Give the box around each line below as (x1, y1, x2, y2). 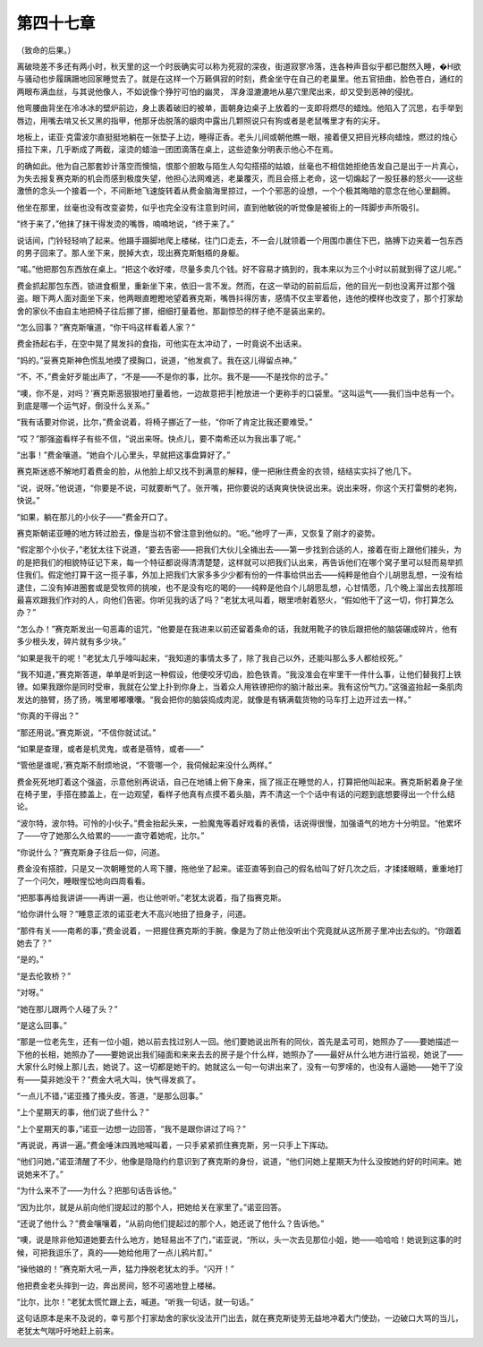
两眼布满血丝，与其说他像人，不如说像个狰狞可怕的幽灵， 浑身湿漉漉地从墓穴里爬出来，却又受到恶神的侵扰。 (16, 86, 419, 97)
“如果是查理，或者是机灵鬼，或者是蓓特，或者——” (16, 743, 205, 754)
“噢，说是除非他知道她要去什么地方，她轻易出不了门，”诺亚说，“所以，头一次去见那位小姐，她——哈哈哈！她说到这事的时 (16, 1234, 462, 1245)
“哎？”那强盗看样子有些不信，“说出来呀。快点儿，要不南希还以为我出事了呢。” (16, 433, 301, 443)
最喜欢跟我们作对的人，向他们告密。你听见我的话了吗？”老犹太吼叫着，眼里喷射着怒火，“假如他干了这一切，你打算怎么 (16, 595, 455, 605)
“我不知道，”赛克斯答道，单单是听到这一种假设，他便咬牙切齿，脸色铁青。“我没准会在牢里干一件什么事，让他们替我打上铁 (16, 668, 462, 680)
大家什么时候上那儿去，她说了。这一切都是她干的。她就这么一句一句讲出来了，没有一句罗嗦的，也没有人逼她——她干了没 (16, 1061, 463, 1072)
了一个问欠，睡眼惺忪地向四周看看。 (16, 876, 150, 887)
